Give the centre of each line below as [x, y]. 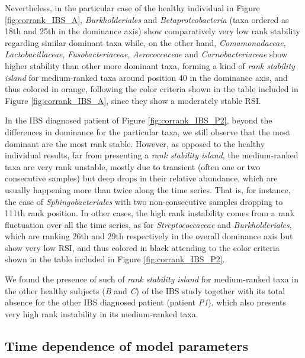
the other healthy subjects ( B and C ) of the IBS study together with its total [145, 290]
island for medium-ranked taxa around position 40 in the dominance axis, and [146, 77]
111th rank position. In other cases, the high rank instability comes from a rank [150, 213]
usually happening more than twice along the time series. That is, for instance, [148, 189]
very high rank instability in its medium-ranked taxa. [102, 313]
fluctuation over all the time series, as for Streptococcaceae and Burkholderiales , [148, 224]
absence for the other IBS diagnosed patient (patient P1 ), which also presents [146, 302]
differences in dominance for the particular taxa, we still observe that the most [147, 131]
